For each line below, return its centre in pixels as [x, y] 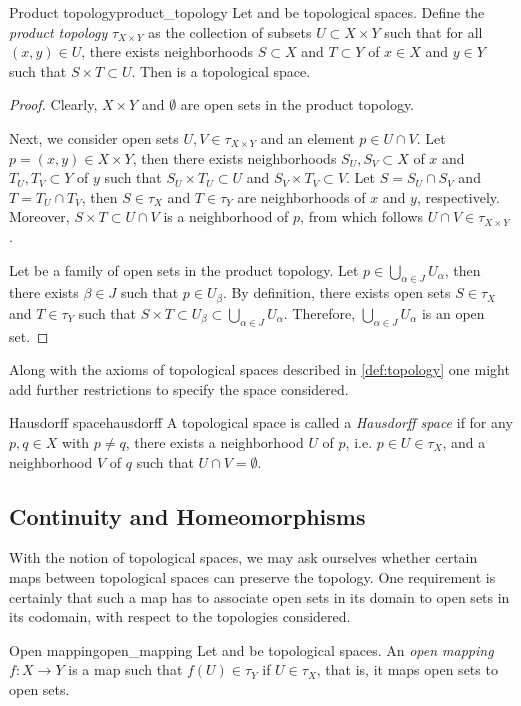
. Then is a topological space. [221, 70]
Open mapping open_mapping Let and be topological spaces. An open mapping [251, 649]
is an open [453, 312]
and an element [307, 137]
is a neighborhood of [226, 216]
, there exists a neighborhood [214, 441]
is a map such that [125, 669]
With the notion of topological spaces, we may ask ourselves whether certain [243, 557]
